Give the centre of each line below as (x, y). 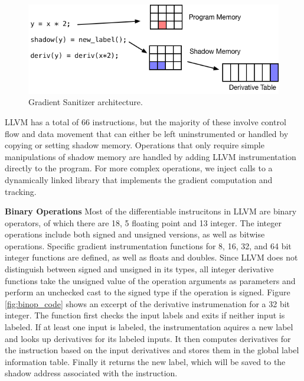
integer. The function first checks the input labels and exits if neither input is (145, 315)
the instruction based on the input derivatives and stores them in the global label (152, 350)
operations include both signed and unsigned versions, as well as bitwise (135, 234)
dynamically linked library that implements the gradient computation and (139, 179)
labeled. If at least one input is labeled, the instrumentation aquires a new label (149, 327)
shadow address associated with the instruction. (91, 373)
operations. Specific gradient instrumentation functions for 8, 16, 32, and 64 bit (148, 245)
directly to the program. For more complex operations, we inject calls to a (139, 168)
